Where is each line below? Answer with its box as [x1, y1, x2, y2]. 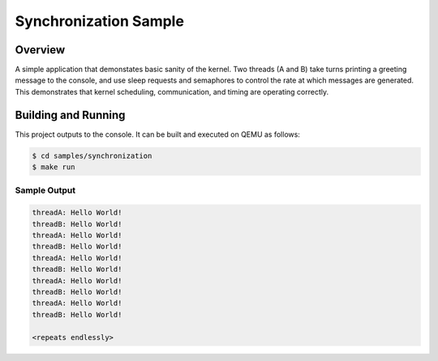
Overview [15, 43, 66, 57]
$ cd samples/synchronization [32, 151, 152, 160]
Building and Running [15, 108, 126, 121]
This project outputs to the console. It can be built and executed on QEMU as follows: [15, 130, 300, 139]
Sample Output [15, 185, 76, 196]
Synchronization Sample [15, 12, 184, 30]
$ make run [32, 163, 75, 172]
